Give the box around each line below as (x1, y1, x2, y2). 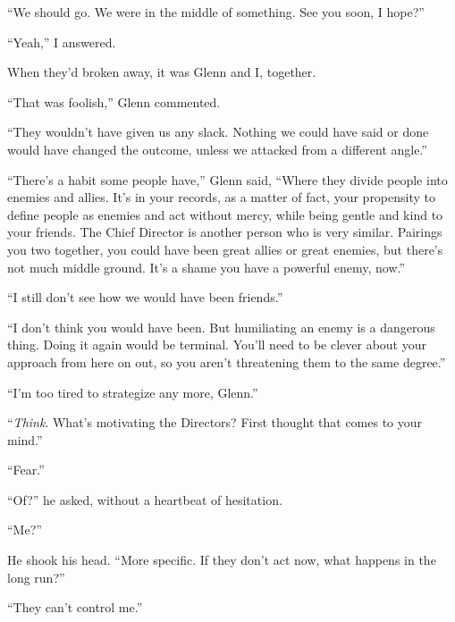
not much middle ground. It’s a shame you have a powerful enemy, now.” (7, 257, 406, 276)
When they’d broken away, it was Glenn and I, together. (7, 63, 316, 81)
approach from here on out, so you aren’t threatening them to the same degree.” (7, 352, 446, 371)
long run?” (7, 567, 65, 586)
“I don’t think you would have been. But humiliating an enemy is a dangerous (7, 317, 435, 336)
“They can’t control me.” (7, 598, 143, 617)
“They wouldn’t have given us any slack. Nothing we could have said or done (7, 122, 429, 141)
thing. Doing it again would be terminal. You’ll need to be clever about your (7, 335, 426, 354)
